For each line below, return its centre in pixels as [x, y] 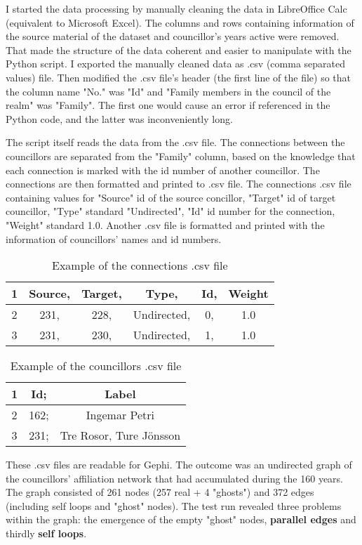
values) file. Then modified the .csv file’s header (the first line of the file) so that [179, 77]
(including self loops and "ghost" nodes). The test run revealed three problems [174, 505]
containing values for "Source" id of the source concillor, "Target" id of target [171, 197]
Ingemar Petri [120, 415]
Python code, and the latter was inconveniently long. [119, 118]
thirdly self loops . [46, 533]
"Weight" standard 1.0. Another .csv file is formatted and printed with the [165, 224]
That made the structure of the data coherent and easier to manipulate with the [179, 50]
